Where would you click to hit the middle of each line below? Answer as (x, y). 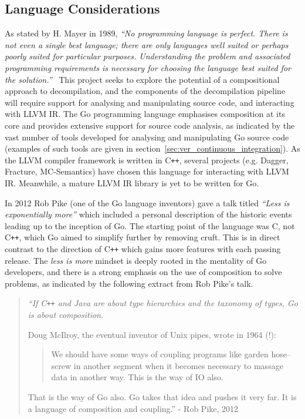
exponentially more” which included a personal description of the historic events (148, 214)
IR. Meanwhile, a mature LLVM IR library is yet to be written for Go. (132, 182)
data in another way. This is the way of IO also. (137, 377)
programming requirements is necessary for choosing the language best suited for (148, 67)
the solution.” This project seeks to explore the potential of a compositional (142, 79)
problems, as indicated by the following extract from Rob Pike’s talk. (129, 283)
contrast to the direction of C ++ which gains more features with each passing (143, 249)
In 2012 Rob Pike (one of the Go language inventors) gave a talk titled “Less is (147, 202)
